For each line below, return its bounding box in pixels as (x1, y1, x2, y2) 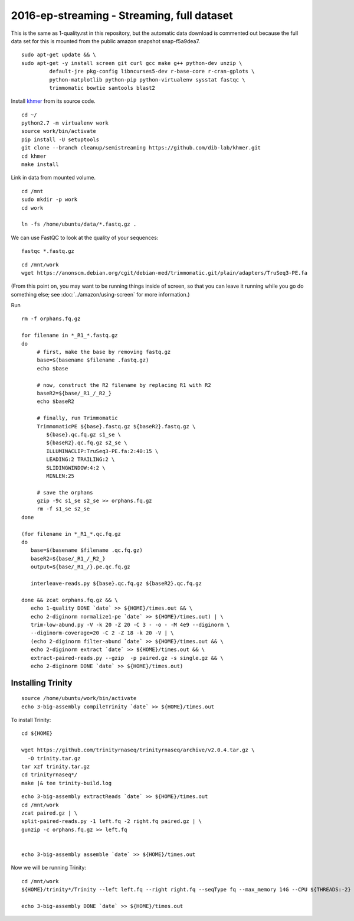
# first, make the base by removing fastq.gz (37, 349, 171, 356)
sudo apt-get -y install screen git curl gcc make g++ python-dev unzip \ (21, 60, 242, 66)
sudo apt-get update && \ (21, 51, 97, 58)
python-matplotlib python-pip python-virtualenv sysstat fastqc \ (49, 76, 245, 83)
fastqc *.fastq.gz (21, 248, 75, 255)
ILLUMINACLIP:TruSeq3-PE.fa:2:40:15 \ (46, 448, 159, 454)
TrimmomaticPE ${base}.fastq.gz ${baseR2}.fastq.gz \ (37, 423, 196, 429)
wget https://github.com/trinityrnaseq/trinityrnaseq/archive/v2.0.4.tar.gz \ (21, 747, 255, 753)
